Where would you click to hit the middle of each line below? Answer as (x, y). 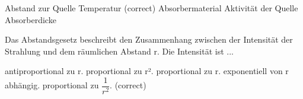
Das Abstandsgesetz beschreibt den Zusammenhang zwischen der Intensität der (149, 39)
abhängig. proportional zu (52, 85)
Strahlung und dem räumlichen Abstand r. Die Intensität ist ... (119, 51)
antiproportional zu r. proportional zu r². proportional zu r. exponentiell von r (147, 71)
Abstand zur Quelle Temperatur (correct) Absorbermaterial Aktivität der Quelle (151, 8)
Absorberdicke (31, 19)
